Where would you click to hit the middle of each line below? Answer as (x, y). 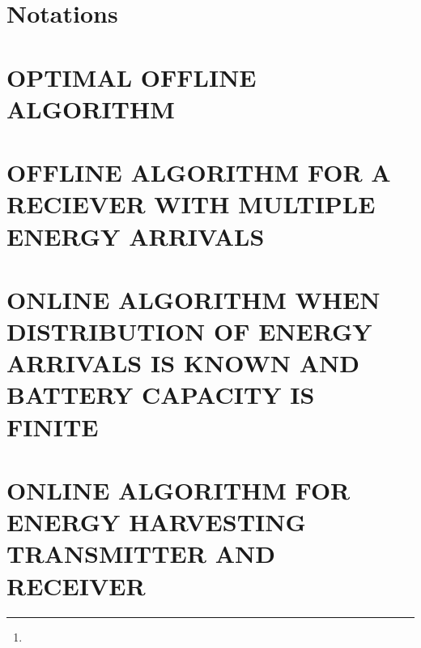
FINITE (53, 426)
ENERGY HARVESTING (156, 522)
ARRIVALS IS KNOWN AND (183, 363)
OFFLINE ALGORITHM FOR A (199, 172)
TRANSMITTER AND (141, 554)
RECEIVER (76, 585)
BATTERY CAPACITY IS (161, 395)
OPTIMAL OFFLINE (132, 77)
